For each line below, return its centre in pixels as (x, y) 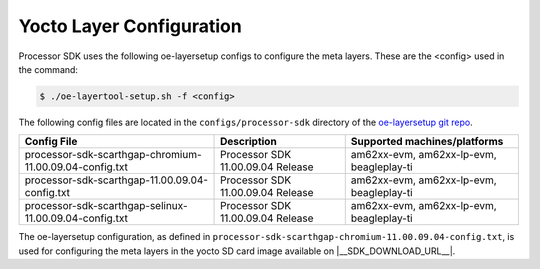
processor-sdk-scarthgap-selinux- (106, 206)
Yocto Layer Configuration (130, 26)
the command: (48, 69)
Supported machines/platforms (427, 142)
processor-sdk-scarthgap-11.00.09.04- (116, 180)
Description (248, 142)
